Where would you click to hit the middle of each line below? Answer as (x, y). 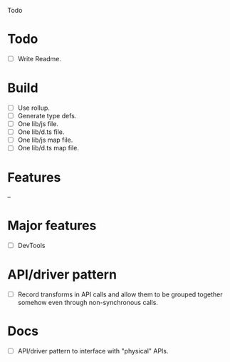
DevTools (31, 246)
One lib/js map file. (45, 140)
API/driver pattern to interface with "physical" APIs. (93, 351)
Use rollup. (33, 108)
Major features (52, 226)
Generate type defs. (47, 116)
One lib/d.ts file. (41, 132)
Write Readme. (40, 58)
